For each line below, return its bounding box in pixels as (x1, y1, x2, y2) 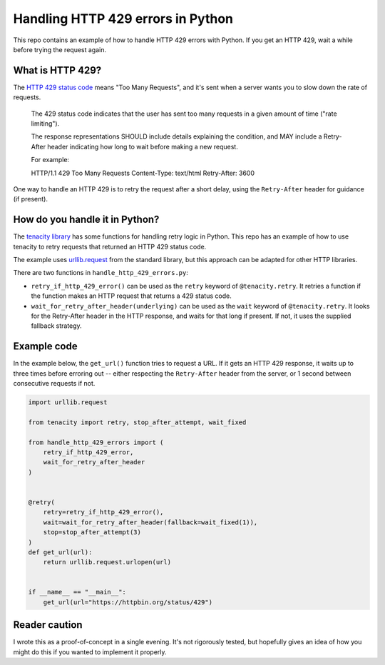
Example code (13, 340, 78, 353)
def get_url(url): (28, 548, 93, 556)
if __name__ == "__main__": (28, 588, 126, 596)
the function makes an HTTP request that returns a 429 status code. (31, 291, 232, 300)
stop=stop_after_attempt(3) (43, 529, 142, 536)
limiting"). (31, 119, 60, 128)
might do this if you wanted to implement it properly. (13, 647, 167, 656)
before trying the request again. (13, 45, 107, 54)
